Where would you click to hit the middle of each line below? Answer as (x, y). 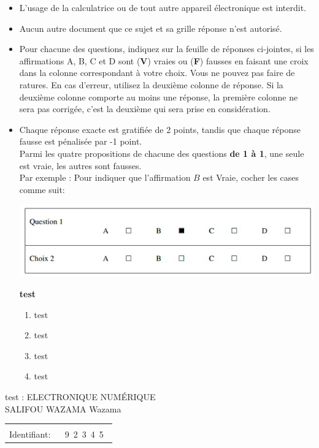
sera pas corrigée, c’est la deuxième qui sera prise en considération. (145, 109)
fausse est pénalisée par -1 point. (81, 141)
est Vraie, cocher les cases (251, 177)
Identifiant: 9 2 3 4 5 (56, 434)
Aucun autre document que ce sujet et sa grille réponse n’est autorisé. (151, 28)
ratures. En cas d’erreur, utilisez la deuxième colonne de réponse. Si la (151, 84)
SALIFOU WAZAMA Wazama (63, 408)
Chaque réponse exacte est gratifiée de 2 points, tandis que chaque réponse (160, 129)
